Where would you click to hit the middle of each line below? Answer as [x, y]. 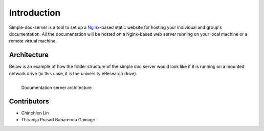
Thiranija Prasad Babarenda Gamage [58, 120]
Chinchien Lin [35, 113]
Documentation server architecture [56, 87]
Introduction [35, 13]
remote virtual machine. [33, 41]
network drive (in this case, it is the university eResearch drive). [73, 73]
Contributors [29, 101]
